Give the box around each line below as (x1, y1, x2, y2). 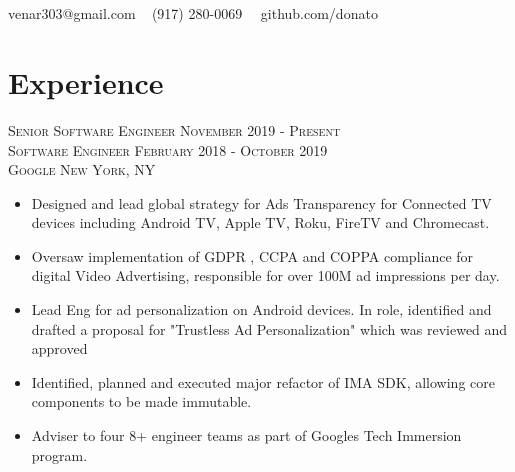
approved (31, 338, 88, 359)
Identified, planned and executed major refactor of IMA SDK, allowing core (31, 371, 495, 392)
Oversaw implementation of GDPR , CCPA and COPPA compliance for (31, 245, 474, 266)
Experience (8, 61, 164, 102)
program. (31, 444, 88, 465)
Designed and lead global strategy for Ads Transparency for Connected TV (31, 192, 492, 213)
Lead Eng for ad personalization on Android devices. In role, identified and (31, 299, 492, 320)
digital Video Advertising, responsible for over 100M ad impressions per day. (31, 265, 500, 286)
